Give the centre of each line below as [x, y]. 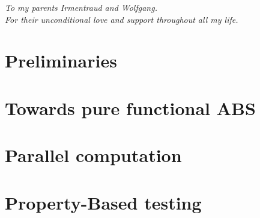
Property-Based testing [103, 202]
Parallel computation [93, 155]
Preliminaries [61, 61]
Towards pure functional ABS [130, 107]
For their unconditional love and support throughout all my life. [122, 19]
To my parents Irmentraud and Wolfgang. [81, 7]
